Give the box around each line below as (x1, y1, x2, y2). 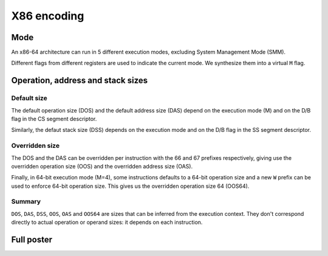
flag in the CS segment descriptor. (11, 116, 97, 122)
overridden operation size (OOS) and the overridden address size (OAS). (11, 162, 193, 170)
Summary (11, 198, 41, 206)
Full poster (11, 235, 53, 245)
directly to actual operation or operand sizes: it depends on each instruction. (11, 219, 203, 226)
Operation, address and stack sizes (11, 75, 148, 86)
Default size (11, 94, 48, 103)
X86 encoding (11, 9, 84, 22)
